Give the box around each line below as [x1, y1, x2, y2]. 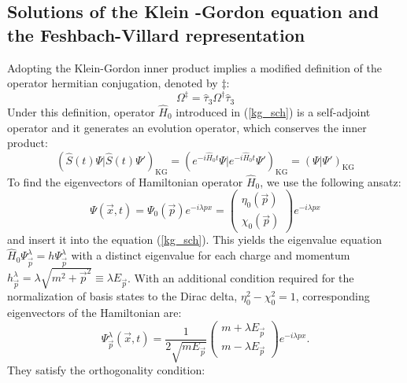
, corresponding [295, 288, 370, 304]
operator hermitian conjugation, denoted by [7, 75, 218, 91]
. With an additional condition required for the [127, 269, 354, 285]
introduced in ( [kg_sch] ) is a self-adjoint [176, 103, 371, 120]
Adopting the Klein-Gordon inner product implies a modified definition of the [7, 59, 382, 75]
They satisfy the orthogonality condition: [7, 362, 205, 378]
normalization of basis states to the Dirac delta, [7, 288, 238, 304]
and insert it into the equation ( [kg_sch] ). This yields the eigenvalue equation [7, 231, 382, 248]
